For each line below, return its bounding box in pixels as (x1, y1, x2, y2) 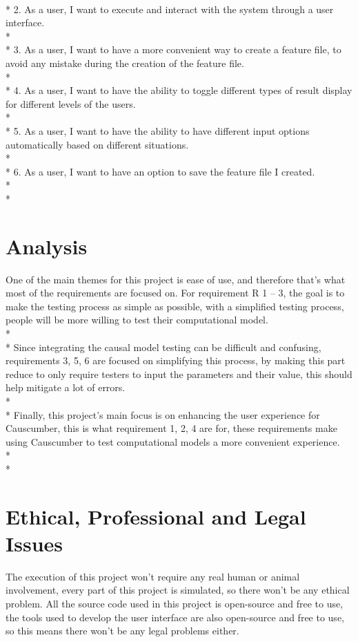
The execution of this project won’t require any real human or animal (6, 569, 300, 583)
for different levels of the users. (6, 96, 136, 111)
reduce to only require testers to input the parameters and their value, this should (6, 366, 352, 381)
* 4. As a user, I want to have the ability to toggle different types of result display (6, 83, 352, 97)
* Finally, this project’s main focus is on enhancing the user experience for (6, 407, 320, 422)
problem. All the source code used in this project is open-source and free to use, (6, 596, 344, 611)
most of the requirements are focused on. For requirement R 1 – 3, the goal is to (6, 285, 345, 300)
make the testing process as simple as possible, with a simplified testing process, (6, 299, 344, 313)
